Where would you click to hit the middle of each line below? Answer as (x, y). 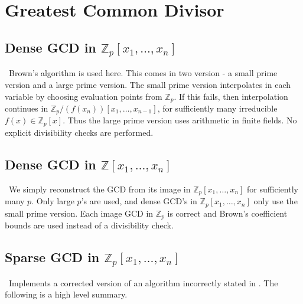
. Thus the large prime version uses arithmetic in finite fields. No (180, 120)
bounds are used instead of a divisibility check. (89, 225)
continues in (27, 108)
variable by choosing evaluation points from (84, 96)
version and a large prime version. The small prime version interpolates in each (148, 84)
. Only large (53, 201)
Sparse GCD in (52, 257)
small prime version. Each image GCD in (79, 213)
